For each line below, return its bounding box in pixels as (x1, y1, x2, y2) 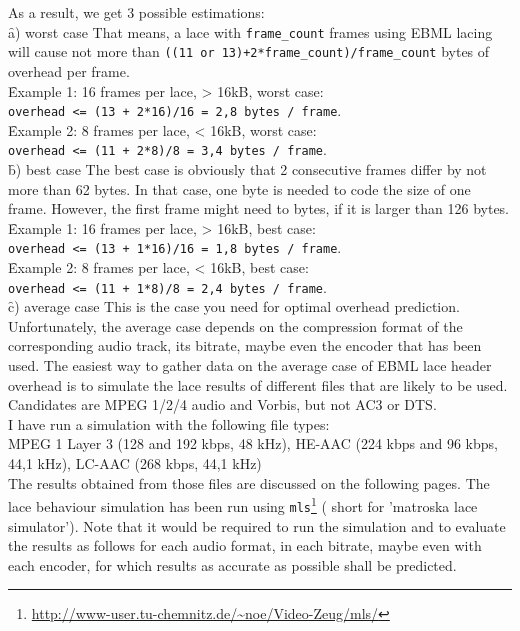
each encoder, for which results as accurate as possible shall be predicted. (8, 554, 457, 575)
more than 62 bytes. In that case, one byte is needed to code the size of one (8, 178, 471, 199)
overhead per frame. (8, 60, 130, 81)
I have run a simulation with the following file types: (8, 413, 330, 434)
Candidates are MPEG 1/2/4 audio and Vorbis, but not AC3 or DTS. (8, 394, 437, 415)
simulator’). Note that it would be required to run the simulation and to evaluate (8, 515, 506, 536)
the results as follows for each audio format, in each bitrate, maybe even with (8, 535, 482, 556)
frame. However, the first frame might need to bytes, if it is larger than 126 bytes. (8, 198, 510, 219)
